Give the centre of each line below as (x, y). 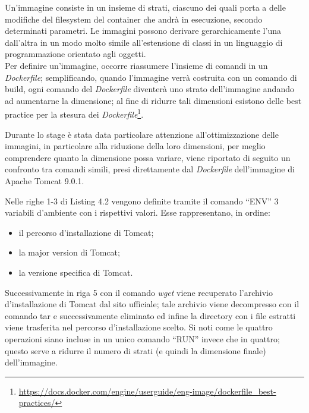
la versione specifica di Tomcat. (76, 272)
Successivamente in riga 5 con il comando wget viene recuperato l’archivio (139, 292)
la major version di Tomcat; (69, 252)
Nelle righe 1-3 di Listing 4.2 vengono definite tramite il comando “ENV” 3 (142, 201)
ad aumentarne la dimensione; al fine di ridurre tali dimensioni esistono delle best (153, 100)
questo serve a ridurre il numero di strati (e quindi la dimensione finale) (135, 350)
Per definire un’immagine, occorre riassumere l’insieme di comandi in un (136, 65)
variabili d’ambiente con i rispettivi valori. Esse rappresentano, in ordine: (138, 212)
